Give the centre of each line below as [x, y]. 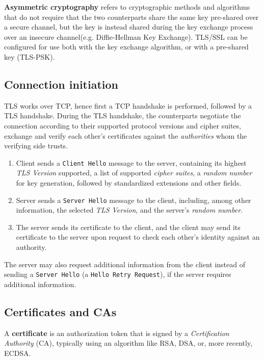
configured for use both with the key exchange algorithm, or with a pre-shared [126, 47]
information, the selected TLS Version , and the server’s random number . [129, 210]
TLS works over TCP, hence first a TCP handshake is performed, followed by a [128, 105]
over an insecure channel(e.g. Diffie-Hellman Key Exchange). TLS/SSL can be [126, 36]
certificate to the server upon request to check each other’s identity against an [138, 237]
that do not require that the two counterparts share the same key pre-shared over [131, 17]
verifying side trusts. [36, 146]
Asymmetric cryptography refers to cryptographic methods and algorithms [127, 7]
